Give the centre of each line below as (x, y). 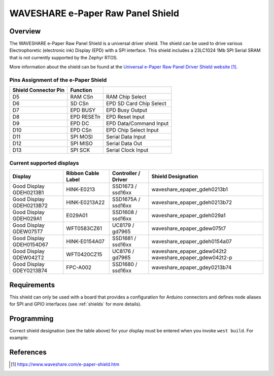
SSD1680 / (125, 264)
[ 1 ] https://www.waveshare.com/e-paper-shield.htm (65, 364)
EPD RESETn (85, 117)
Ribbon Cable (83, 174)
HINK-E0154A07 (85, 242)
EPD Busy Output (126, 110)
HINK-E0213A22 (85, 202)
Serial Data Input (126, 137)
